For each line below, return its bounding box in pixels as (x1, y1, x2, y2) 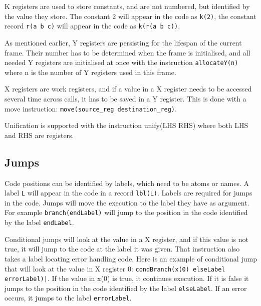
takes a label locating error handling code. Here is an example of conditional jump (5, 253, 257, 263)
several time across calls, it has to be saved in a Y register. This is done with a (5, 93, 246, 103)
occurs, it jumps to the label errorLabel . (5, 292, 132, 303)
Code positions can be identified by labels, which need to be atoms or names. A (5, 177, 249, 188)
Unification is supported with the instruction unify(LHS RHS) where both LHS (5, 120, 248, 130)
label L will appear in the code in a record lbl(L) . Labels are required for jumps (5, 187, 252, 198)
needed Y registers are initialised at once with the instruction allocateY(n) (5, 57, 238, 67)
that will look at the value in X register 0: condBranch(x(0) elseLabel (5, 263, 225, 273)
